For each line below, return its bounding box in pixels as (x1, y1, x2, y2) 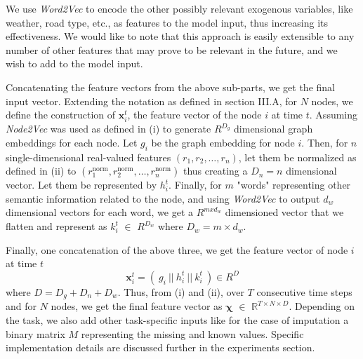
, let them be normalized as (238, 149, 357, 164)
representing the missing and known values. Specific (81, 326, 304, 341)
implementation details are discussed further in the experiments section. (6, 340, 315, 355)
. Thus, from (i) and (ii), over (117, 284, 244, 299)
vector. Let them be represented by (6, 177, 157, 192)
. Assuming (309, 107, 358, 122)
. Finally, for (169, 177, 222, 192)
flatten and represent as (6, 219, 107, 233)
